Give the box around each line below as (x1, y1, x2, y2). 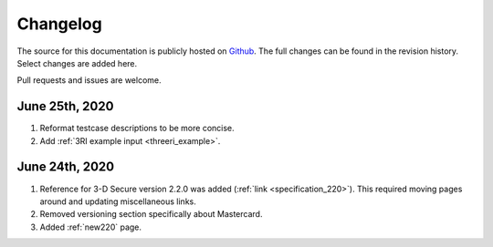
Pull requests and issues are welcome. (16, 75, 162, 86)
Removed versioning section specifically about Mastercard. (39, 209, 263, 220)
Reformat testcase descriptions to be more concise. (39, 123, 235, 134)
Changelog (16, 14, 102, 34)
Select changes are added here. (16, 57, 138, 68)
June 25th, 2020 (16, 98, 114, 114)
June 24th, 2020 (16, 160, 114, 175)
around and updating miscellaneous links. (39, 196, 196, 207)
